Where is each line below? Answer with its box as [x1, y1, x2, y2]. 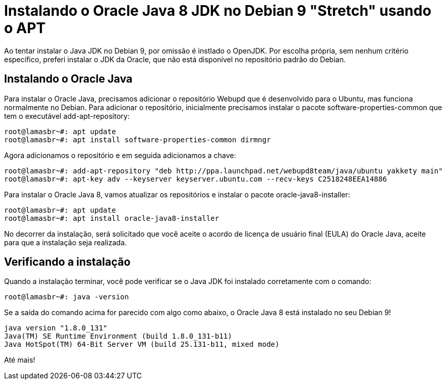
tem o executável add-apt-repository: [4, 111, 130, 120]
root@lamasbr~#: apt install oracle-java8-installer [4, 214, 219, 222]
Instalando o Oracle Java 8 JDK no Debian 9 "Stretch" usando [4, 2, 432, 19]
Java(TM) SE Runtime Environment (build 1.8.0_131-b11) [4, 332, 232, 341]
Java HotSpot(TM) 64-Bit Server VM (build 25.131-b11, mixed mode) [4, 340, 280, 349]
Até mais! [4, 355, 35, 365]
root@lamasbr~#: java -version [4, 293, 129, 301]
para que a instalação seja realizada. [4, 238, 127, 247]
